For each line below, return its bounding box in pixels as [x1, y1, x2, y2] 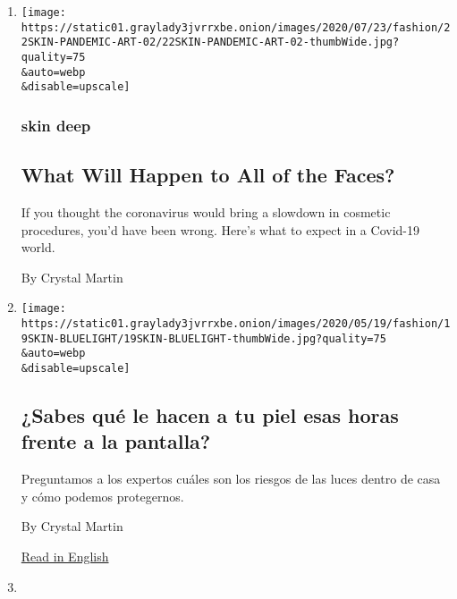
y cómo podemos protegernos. [21, 486, 184, 505]
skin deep [21, 114, 91, 136]
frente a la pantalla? [21, 427, 211, 455]
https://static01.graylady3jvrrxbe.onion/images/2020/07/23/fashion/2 [21, 21, 451, 34]
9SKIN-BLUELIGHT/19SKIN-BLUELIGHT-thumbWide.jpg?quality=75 [21, 332, 386, 345]
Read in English [21, 547, 109, 566]
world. [21, 238, 55, 257]
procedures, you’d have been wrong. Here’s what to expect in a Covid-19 [21, 220, 419, 239]
